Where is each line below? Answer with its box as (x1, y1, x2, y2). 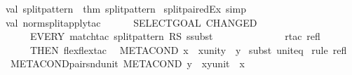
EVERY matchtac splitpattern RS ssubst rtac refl (29, 29, 320, 43)
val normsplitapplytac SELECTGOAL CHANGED (6, 15, 257, 29)
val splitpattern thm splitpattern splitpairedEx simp (6, 1, 246, 15)
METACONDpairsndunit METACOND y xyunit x (10, 56, 245, 71)
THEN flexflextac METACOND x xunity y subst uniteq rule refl (29, 42, 347, 57)
